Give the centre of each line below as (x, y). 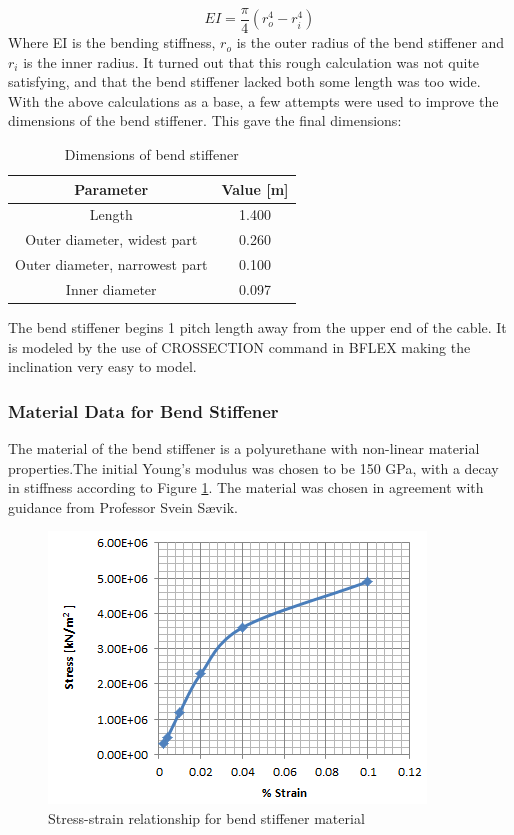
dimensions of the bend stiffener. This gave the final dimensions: (205, 120)
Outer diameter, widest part (111, 239)
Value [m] (255, 188)
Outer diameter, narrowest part (111, 264)
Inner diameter (111, 289)
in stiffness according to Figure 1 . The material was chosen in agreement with (246, 487)
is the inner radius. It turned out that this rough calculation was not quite (251, 61)
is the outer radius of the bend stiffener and (370, 42)
